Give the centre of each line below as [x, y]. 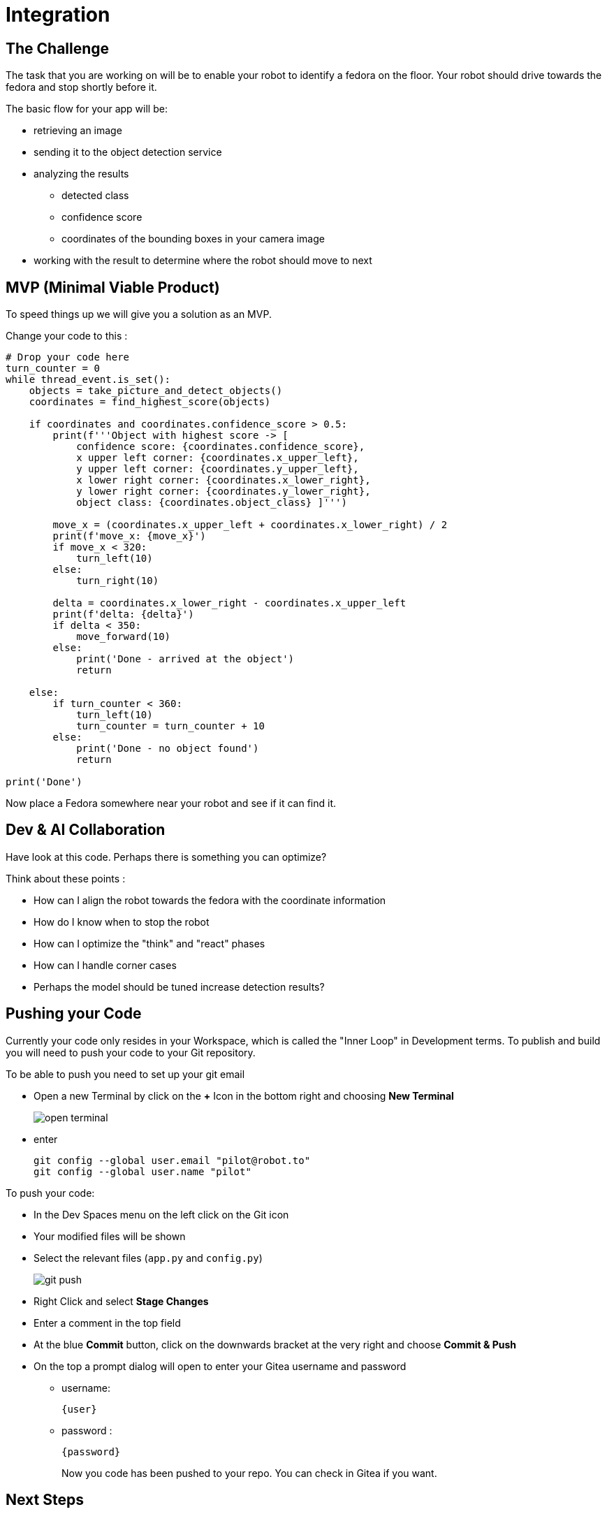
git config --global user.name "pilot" [142, 1171]
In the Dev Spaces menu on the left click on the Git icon [161, 1214]
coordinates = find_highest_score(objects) [150, 402]
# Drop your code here [68, 357]
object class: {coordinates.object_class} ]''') [212, 503]
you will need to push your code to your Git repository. [131, 1052]
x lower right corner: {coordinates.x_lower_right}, [224, 480]
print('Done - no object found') [168, 749]
